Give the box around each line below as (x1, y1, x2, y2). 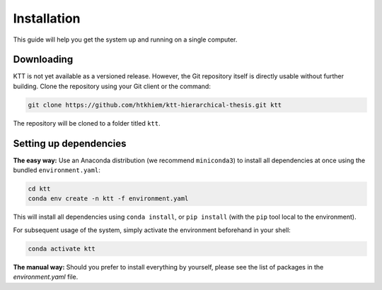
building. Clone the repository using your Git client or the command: (13, 82, 212, 90)
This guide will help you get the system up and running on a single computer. (13, 35, 238, 44)
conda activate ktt (28, 244, 95, 253)
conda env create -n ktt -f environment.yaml (28, 195, 189, 203)
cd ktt (28, 185, 51, 193)
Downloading (13, 54, 74, 66)
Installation (13, 11, 81, 26)
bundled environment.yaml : (13, 166, 100, 174)
